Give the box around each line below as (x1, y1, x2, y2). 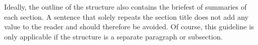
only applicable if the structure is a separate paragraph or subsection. (4, 31, 223, 41)
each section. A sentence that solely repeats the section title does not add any (4, 11, 249, 22)
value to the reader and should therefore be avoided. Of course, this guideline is (4, 21, 254, 32)
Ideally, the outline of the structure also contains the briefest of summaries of (4, 2, 247, 12)
